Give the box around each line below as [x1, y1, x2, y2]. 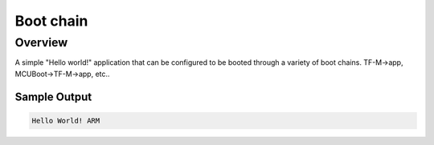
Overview [14, 35, 68, 50]
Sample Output [14, 90, 92, 103]
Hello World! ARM [31, 116, 100, 125]
